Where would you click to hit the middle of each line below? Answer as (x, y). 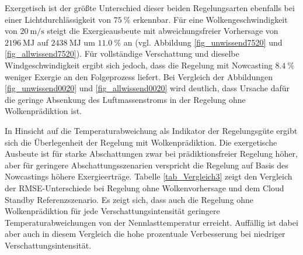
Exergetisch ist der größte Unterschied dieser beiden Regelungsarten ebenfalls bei (150, 8)
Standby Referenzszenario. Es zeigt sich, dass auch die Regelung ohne (129, 199)
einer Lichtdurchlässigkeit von (58, 19)
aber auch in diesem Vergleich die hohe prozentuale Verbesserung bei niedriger (145, 234)
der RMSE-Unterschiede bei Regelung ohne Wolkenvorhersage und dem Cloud (144, 187)
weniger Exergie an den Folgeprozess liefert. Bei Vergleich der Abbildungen (139, 76)
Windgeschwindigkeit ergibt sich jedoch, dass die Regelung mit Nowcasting (139, 65)
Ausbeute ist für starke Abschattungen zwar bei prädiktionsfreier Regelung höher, (151, 154)
